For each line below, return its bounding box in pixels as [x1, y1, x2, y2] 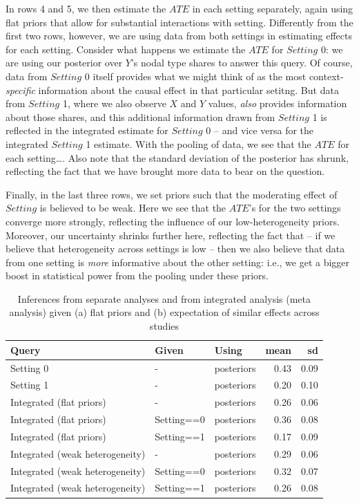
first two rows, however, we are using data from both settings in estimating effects [6, 28, 352, 43]
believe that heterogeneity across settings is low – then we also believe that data [6, 241, 345, 256]
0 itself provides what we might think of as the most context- [84, 68, 344, 83]
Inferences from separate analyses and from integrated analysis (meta [17, 291, 311, 306]
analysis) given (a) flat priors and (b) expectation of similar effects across [9, 305, 320, 319]
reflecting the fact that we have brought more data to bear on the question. [6, 164, 325, 178]
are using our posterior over [6, 55, 123, 70]
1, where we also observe [62, 96, 166, 111]
